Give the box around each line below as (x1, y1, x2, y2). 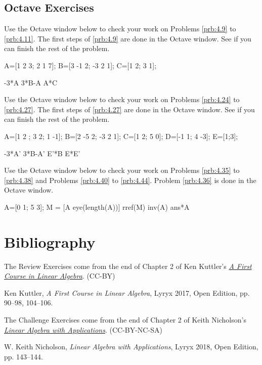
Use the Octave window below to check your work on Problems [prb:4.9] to (4, 23, 236, 34)
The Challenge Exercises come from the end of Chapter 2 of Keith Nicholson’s (4, 314, 246, 325)
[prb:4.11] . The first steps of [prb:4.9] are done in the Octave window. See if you (4, 33, 251, 43)
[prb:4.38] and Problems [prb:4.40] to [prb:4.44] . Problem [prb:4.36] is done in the (4, 174, 256, 185)
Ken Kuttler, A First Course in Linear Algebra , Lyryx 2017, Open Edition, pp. (4, 287, 250, 298)
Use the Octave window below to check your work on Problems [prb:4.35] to (4, 165, 240, 175)
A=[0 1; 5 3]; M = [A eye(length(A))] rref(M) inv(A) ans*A (4, 201, 190, 212)
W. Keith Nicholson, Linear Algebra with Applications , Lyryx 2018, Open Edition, (4, 341, 258, 352)
